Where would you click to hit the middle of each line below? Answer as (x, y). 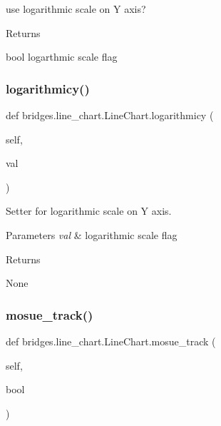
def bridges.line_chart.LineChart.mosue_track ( (111, 341)
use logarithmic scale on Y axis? (76, 9)
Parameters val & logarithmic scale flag (92, 234)
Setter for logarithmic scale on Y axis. (89, 211)
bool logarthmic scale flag (62, 57)
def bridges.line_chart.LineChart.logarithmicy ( (110, 115)
